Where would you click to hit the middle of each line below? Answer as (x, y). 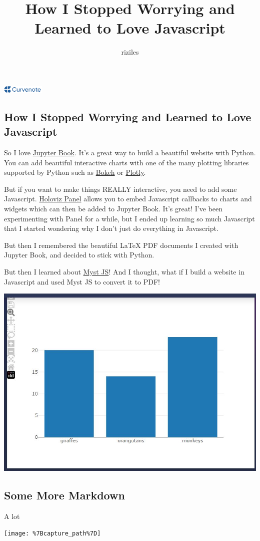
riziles (130, 52)
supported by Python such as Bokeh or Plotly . (75, 172)
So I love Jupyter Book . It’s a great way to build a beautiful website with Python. (130, 153)
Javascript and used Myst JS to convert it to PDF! (82, 281)
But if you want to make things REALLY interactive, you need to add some (120, 189)
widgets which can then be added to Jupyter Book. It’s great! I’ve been (113, 209)
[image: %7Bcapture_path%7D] (52, 534)
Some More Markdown (64, 495)
